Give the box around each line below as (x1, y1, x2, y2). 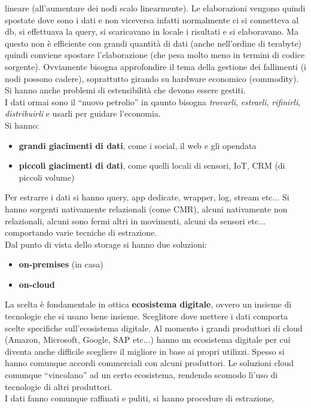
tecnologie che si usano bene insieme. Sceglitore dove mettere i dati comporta (5, 310, 288, 322)
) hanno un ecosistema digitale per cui (150, 333, 291, 346)
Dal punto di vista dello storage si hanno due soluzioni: (5, 238, 207, 250)
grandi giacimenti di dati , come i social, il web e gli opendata (19, 139, 257, 151)
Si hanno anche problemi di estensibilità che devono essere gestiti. (5, 84, 246, 96)
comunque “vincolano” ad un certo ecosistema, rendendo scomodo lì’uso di (5, 369, 278, 381)
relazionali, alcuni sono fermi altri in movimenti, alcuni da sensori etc (5, 214, 259, 227)
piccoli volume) (19, 170, 75, 183)
